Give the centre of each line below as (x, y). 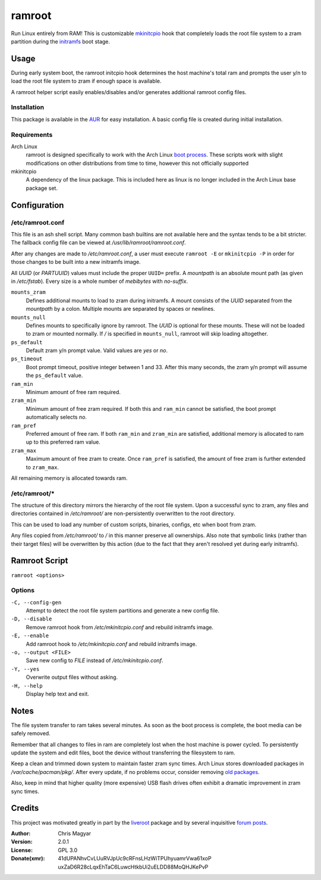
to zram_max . (43, 467)
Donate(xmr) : (28, 859)
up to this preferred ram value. (63, 442)
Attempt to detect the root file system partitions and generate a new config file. (123, 611)
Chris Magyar (75, 833)
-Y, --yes (25, 669)
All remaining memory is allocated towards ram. (69, 478)
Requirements (32, 135)
